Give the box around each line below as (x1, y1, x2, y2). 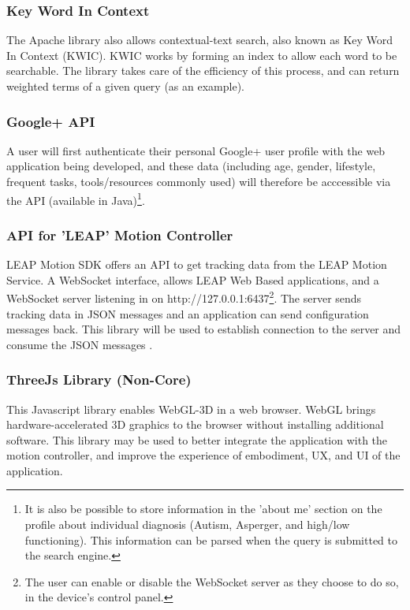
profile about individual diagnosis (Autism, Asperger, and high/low (24, 516, 350, 533)
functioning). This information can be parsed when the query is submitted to (24, 531, 397, 548)
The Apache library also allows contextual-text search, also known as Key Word (6, 32, 393, 48)
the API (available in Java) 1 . (6, 189, 145, 208)
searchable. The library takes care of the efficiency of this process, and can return (6, 62, 400, 79)
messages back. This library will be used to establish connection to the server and (6, 321, 401, 337)
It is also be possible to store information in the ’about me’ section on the (24, 500, 382, 517)
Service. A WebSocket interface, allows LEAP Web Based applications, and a (6, 271, 379, 288)
